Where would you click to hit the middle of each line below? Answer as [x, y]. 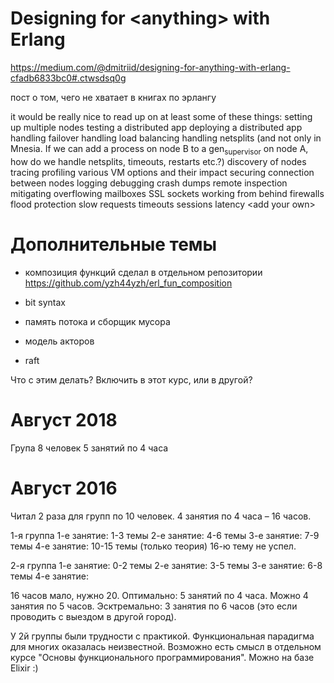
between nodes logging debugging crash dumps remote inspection [149, 183]
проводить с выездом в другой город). [93, 616]
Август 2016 [64, 488]
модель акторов [59, 341]
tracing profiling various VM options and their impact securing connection [162, 172]
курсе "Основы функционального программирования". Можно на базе [162, 657]
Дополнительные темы [114, 244]
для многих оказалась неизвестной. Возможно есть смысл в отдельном [166, 646]
